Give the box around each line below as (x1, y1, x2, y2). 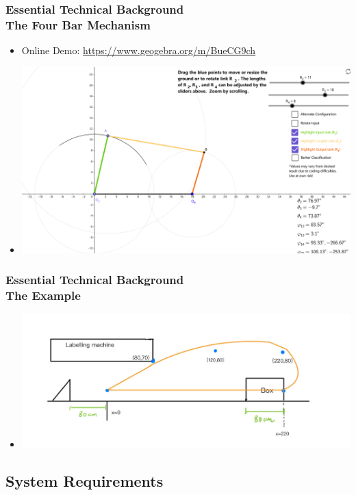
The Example (5, 287, 81, 304)
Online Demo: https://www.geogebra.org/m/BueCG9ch (21, 43, 256, 58)
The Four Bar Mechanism (5, 16, 151, 33)
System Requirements (5, 470, 164, 491)
